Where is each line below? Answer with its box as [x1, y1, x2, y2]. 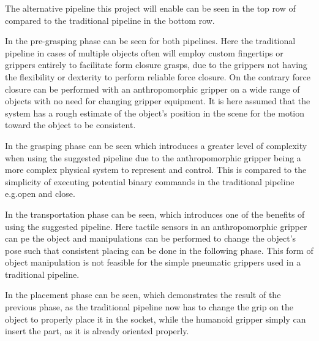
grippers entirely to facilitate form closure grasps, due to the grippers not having [5, 58, 307, 71]
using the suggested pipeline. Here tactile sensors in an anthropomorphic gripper [5, 220, 307, 232]
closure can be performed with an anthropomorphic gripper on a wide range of [5, 82, 300, 95]
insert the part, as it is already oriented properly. [5, 324, 189, 337]
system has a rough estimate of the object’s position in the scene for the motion [5, 106, 305, 119]
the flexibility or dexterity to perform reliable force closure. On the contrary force [5, 70, 311, 83]
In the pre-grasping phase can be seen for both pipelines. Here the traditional [5, 34, 296, 47]
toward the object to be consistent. [5, 118, 136, 131]
